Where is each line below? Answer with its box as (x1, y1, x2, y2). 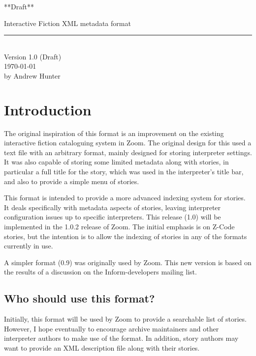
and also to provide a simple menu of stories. (4, 176, 139, 186)
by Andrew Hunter (4, 70, 61, 81)
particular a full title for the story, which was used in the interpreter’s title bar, (4, 166, 244, 177)
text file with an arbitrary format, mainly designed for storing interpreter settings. (4, 147, 252, 157)
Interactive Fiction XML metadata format (4, 18, 131, 28)
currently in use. (4, 241, 53, 251)
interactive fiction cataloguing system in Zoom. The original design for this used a (4, 137, 252, 148)
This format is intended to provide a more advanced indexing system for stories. (4, 192, 246, 203)
